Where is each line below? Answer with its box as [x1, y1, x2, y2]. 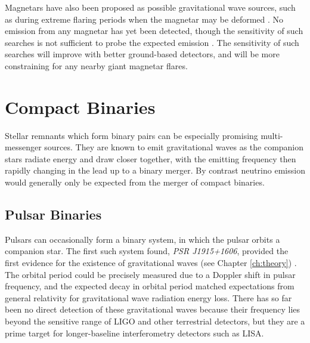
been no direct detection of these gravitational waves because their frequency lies [5, 303, 300, 316]
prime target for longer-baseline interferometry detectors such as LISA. [5, 326, 264, 339]
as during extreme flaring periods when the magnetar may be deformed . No [5, 13, 284, 25]
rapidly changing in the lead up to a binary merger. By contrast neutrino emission [5, 164, 305, 177]
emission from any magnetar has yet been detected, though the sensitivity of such [5, 24, 303, 37]
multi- [261, 129, 283, 141]
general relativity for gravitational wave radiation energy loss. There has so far [5, 291, 292, 304]
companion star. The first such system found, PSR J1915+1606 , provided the [5, 245, 289, 257]
